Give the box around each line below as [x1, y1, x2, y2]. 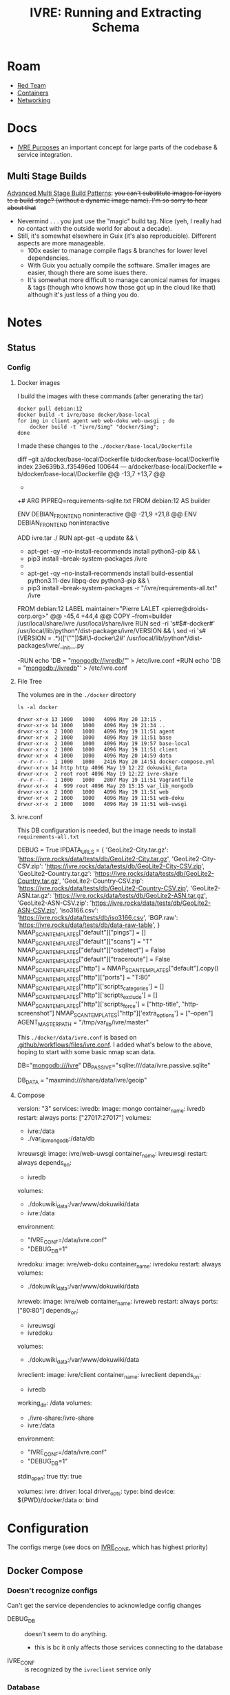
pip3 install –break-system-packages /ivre [27, 554, 147, 563]
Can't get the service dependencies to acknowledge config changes [7, 1601, 202, 1609]
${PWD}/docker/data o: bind [17, 1496, 98, 1504]
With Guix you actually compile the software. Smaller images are [27, 261, 211, 269]
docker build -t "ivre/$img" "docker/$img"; [30, 423, 160, 430]
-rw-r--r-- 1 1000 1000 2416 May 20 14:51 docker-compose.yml [17, 758, 215, 765]
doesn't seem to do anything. [24, 1629, 108, 1638]
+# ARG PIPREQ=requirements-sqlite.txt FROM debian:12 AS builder [17, 496, 211, 505]
